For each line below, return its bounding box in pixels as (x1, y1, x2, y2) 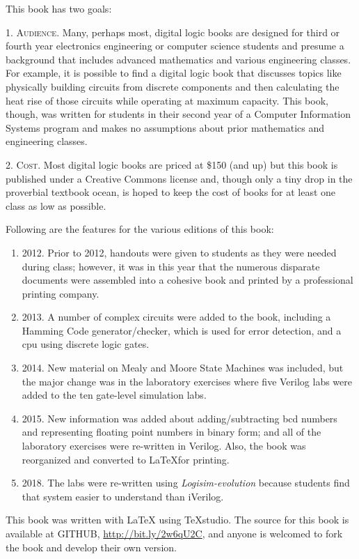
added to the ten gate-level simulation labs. (22, 388, 207, 402)
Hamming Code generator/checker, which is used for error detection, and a (22, 323, 342, 337)
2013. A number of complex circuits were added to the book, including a (22, 309, 331, 324)
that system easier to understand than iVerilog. (22, 489, 224, 503)
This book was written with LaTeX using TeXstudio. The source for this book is (6, 512, 349, 527)
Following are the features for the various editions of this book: (6, 222, 274, 236)
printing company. (22, 286, 99, 300)
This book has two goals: (6, 1, 112, 15)
